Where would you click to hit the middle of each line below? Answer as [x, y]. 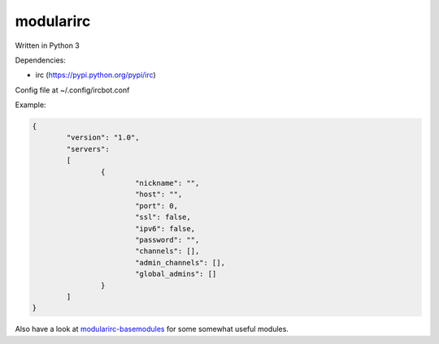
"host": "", [159, 194]
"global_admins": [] [176, 274]
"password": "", [167, 240]
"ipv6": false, [165, 228]
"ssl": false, [163, 217]
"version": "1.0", [103, 138]
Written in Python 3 [48, 45]
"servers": [88, 149]
